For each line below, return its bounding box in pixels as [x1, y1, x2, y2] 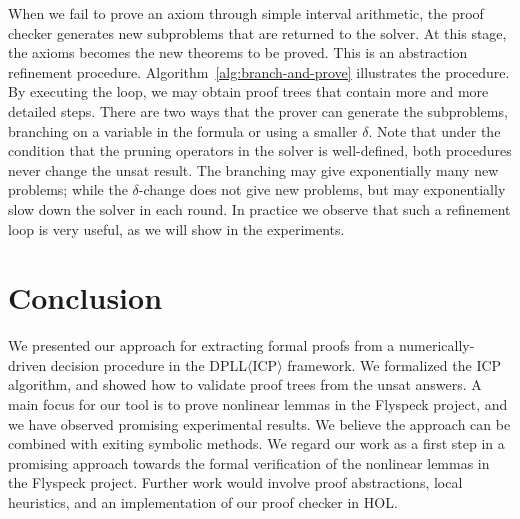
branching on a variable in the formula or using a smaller [8, 120, 358, 141]
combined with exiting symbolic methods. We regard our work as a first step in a [8, 433, 505, 454]
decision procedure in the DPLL [50, 354, 247, 375]
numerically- [398, 335, 475, 356]
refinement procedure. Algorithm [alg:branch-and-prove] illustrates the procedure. [8, 61, 510, 82]
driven [8, 354, 47, 375]
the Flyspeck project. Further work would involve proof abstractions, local [8, 472, 463, 493]
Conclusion [8, 277, 163, 318]
